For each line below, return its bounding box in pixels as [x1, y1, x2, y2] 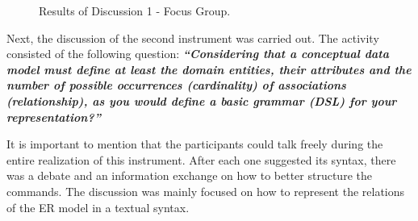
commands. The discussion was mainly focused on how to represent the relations [6, 182, 405, 199]
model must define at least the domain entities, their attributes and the [6, 60, 412, 77]
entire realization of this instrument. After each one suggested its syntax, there [6, 151, 396, 168]
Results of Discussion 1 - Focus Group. [39, 2, 231, 19]
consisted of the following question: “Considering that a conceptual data [6, 45, 389, 62]
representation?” [6, 108, 101, 125]
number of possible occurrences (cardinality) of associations [6, 77, 346, 94]
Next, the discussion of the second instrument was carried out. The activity [6, 29, 379, 46]
